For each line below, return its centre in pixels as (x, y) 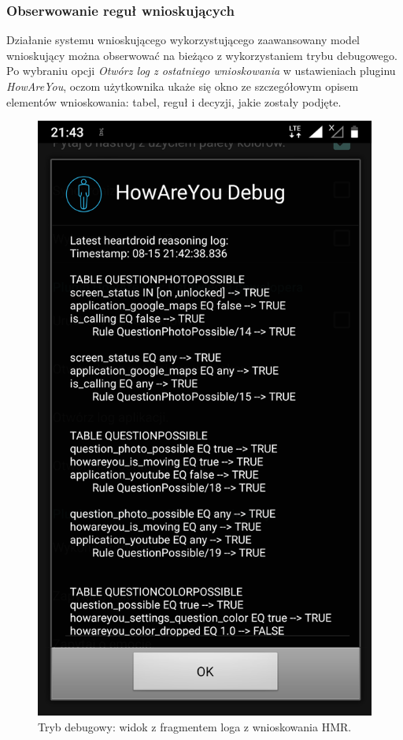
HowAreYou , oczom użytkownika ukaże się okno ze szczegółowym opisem (183, 86)
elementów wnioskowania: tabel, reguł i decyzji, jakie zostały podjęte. (174, 101)
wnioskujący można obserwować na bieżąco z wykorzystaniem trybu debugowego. (202, 55)
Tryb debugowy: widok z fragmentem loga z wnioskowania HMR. (195, 726)
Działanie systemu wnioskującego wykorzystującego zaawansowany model (183, 40)
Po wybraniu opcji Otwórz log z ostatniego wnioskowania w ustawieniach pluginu (201, 71)
